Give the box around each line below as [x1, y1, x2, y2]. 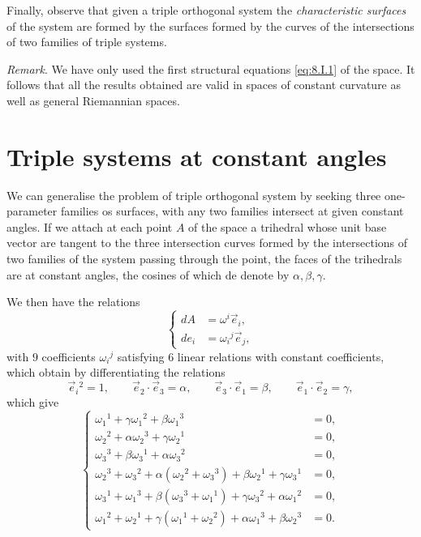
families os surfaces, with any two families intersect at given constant [60, 202, 404, 219]
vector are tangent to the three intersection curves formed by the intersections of [6, 234, 408, 251]
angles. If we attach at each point [6, 218, 173, 235]
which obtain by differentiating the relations [6, 364, 226, 381]
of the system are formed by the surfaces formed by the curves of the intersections [6, 17, 415, 34]
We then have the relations [6, 293, 140, 310]
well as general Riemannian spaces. [6, 92, 180, 109]
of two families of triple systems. [6, 33, 167, 50]
